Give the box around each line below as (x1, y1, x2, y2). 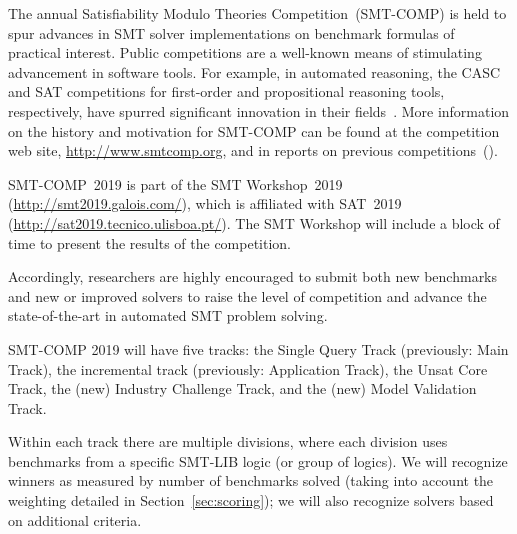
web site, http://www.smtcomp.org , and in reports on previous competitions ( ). (8, 140, 498, 161)
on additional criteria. (8, 509, 142, 530)
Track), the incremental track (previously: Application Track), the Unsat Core (8, 358, 488, 379)
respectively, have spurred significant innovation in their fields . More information (8, 100, 510, 121)
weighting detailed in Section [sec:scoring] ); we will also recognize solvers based (8, 490, 494, 511)
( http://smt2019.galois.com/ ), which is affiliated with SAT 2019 (8, 193, 402, 214)
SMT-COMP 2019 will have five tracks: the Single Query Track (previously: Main (8, 338, 509, 359)
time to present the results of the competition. (8, 232, 292, 253)
